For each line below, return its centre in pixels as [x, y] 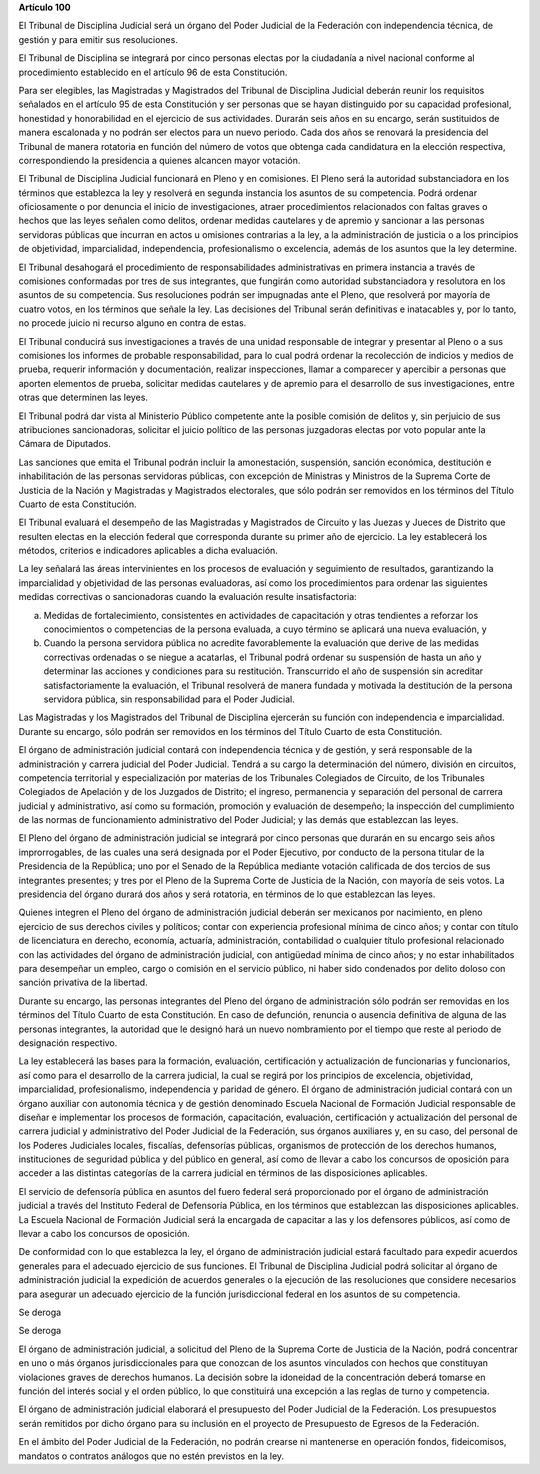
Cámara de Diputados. [65, 444]
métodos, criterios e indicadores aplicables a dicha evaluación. [148, 551]
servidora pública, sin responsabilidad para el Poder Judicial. [169, 699]
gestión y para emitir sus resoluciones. [98, 39]
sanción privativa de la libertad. [83, 982]
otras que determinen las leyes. [83, 397]
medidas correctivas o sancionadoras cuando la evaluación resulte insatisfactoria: [187, 597]
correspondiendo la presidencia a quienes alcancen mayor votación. [159, 160]
